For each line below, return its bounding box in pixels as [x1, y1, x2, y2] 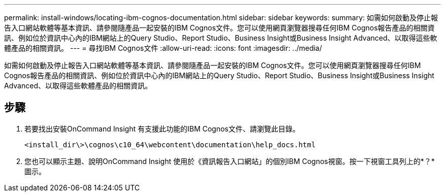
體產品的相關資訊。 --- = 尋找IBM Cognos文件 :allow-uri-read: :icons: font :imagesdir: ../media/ [4, 44, 322, 52]
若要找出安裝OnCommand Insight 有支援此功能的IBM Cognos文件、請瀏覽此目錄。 [24, 124, 300, 133]
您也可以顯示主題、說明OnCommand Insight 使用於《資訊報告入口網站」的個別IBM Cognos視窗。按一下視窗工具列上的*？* [24, 156, 435, 166]
